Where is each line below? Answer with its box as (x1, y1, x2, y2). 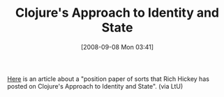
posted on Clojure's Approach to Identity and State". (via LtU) (7, 82, 184, 90)
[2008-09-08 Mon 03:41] (80, 43, 154, 51)
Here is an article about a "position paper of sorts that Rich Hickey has (7, 75, 209, 83)
